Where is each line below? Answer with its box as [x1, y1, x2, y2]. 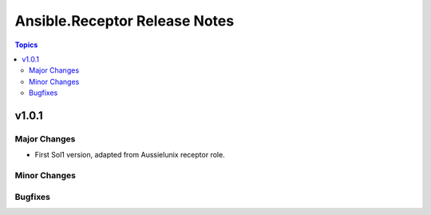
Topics [14, 40, 38, 50]
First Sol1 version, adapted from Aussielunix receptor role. [34, 150, 225, 160]
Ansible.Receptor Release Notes [14, 12, 235, 30]
